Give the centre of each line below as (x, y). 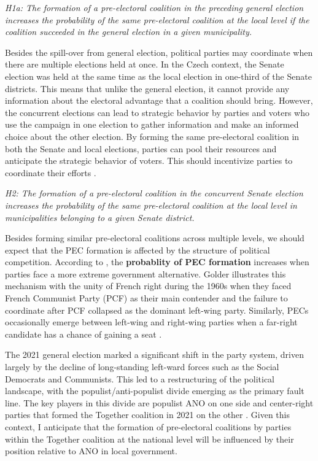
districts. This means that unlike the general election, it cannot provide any (147, 88)
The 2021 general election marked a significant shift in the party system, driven (154, 354)
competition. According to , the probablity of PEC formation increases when (157, 262)
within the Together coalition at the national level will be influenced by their (149, 439)
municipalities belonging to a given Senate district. (100, 217)
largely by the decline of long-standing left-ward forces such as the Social (142, 367)
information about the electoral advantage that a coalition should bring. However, (159, 100)
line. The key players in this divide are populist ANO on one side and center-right (159, 402)
